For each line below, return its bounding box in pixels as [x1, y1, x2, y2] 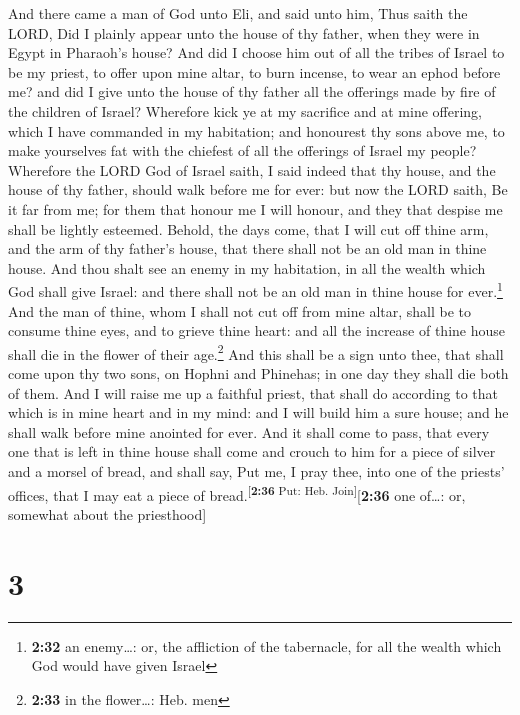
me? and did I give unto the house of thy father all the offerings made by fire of [8, 81, 496, 102]
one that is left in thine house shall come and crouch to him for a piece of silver [8, 441, 496, 462]
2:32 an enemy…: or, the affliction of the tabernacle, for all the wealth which [31, 635, 502, 656]
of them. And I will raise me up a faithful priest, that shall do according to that [8, 382, 498, 403]
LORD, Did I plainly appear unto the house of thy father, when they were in [8, 22, 480, 43]
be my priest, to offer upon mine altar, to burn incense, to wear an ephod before [8, 61, 501, 82]
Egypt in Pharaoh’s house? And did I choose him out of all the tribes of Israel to [8, 42, 505, 63]
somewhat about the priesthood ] [8, 503, 207, 524]
